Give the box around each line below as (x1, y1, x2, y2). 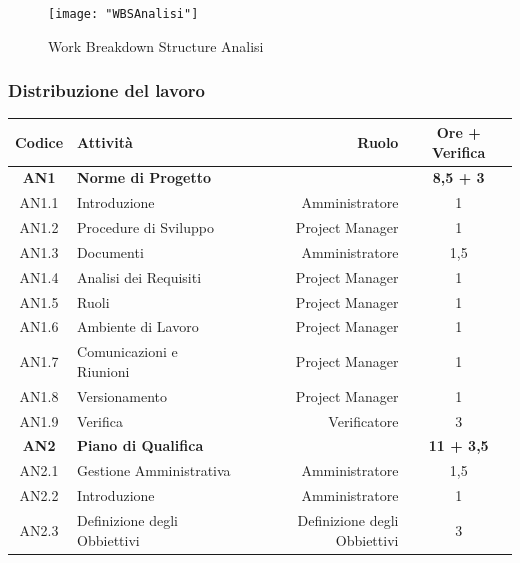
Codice (15, 131, 64, 152)
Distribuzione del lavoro (8, 78, 205, 103)
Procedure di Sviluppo (77, 217, 214, 238)
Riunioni (77, 360, 130, 381)
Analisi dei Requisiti (77, 266, 202, 287)
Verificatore (328, 410, 399, 431)
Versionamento (77, 385, 168, 406)
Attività (77, 131, 133, 152)
